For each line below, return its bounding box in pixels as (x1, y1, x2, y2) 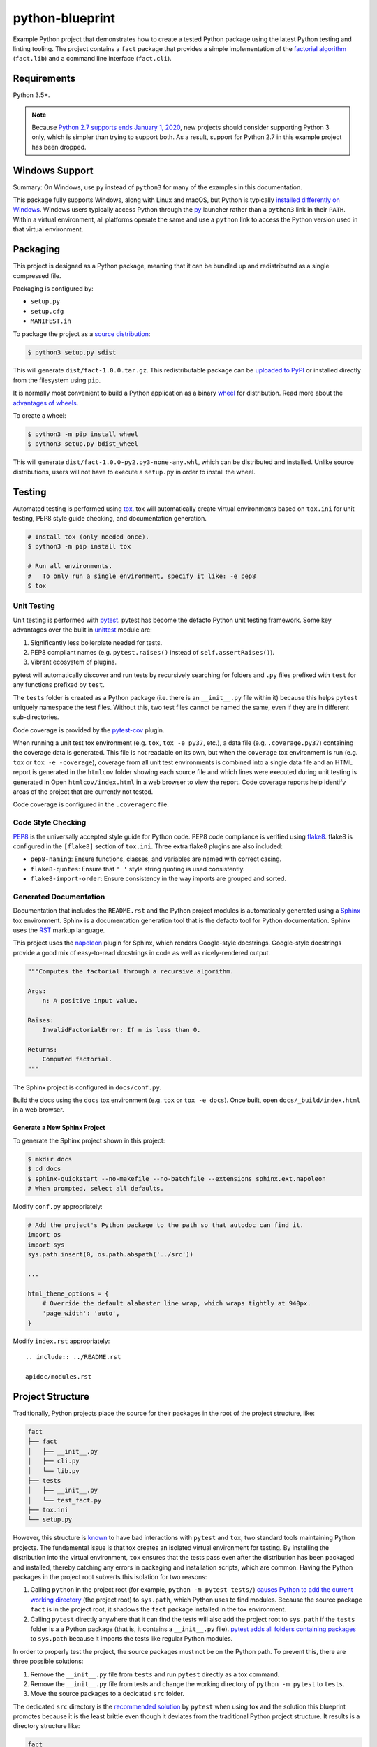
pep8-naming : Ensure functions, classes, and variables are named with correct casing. (30, 855, 282, 863)
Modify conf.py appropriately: (13, 1203, 103, 1210)
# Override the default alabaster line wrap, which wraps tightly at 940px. (42, 1300, 311, 1307)
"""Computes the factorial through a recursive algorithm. (27, 967, 234, 975)
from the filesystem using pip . (13, 376, 101, 384)
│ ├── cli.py (27, 1457, 80, 1465)
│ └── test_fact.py (27, 1496, 102, 1504)
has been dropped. (31, 143, 87, 151)
